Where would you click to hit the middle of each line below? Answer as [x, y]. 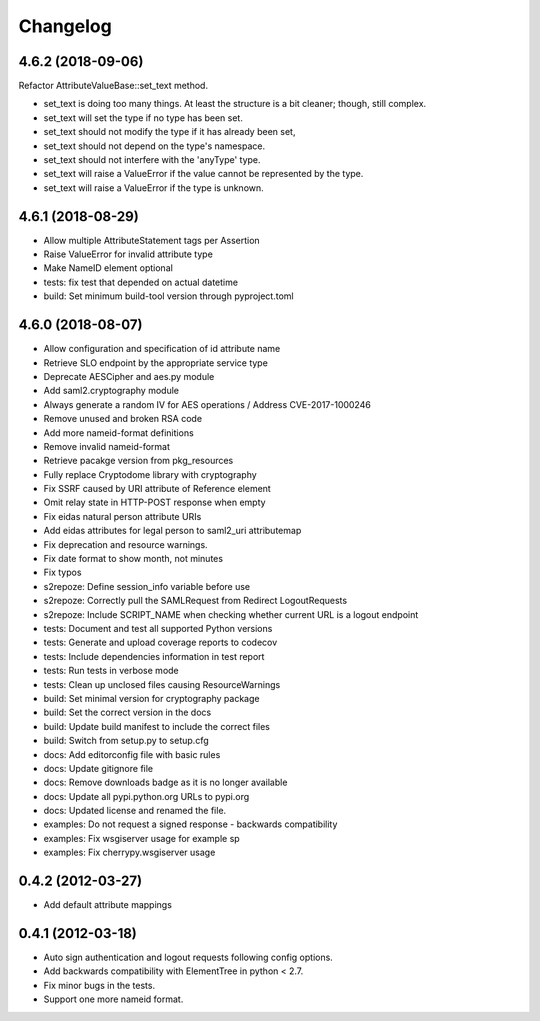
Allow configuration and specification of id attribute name [162, 349]
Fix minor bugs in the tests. [99, 985]
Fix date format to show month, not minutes [133, 559]
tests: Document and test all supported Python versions [158, 628]
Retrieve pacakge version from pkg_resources [138, 461]
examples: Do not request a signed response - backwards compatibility [190, 824]
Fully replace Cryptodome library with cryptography [150, 474]
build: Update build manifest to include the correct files [156, 726]
